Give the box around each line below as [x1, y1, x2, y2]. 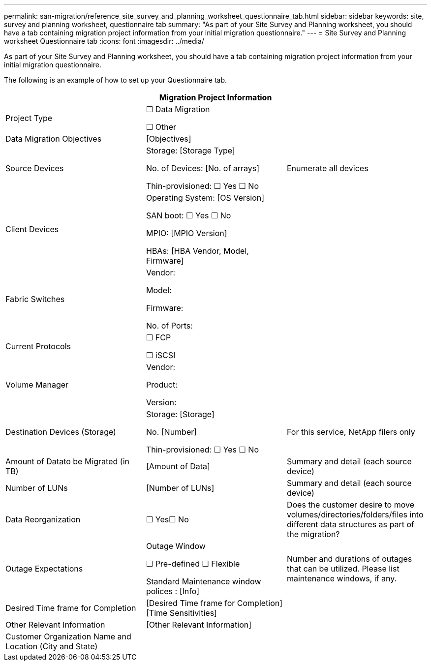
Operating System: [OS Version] [146, 193, 265, 203]
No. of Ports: [146, 321, 193, 331]
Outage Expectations [5, 564, 83, 574]
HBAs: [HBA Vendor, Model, [146, 246, 249, 256]
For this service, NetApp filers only [286, 427, 415, 437]
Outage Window [146, 541, 206, 551]
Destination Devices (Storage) [5, 427, 116, 437]
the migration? [286, 529, 340, 539]
